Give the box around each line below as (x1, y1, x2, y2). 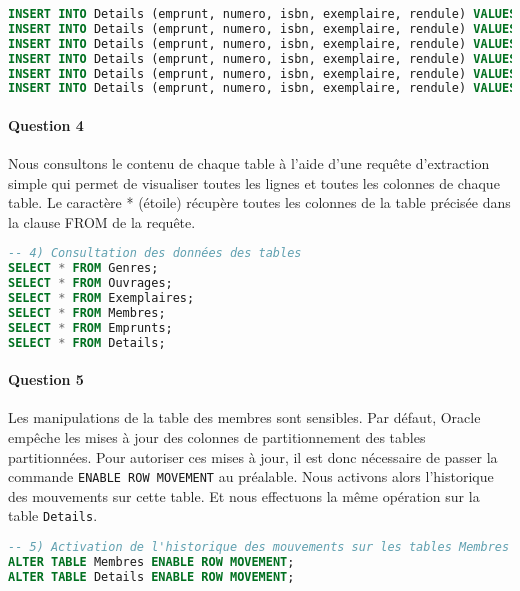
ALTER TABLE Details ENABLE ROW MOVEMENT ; (8, 569, 295, 584)
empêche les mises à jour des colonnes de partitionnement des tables (8, 426, 426, 447)
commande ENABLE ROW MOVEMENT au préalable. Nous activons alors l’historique (8, 466, 494, 487)
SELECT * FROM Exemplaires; (8, 291, 195, 306)
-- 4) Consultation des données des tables (8, 246, 302, 261)
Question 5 (8, 369, 84, 390)
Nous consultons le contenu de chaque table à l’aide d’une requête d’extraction (8, 153, 490, 174)
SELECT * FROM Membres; (8, 305, 166, 320)
